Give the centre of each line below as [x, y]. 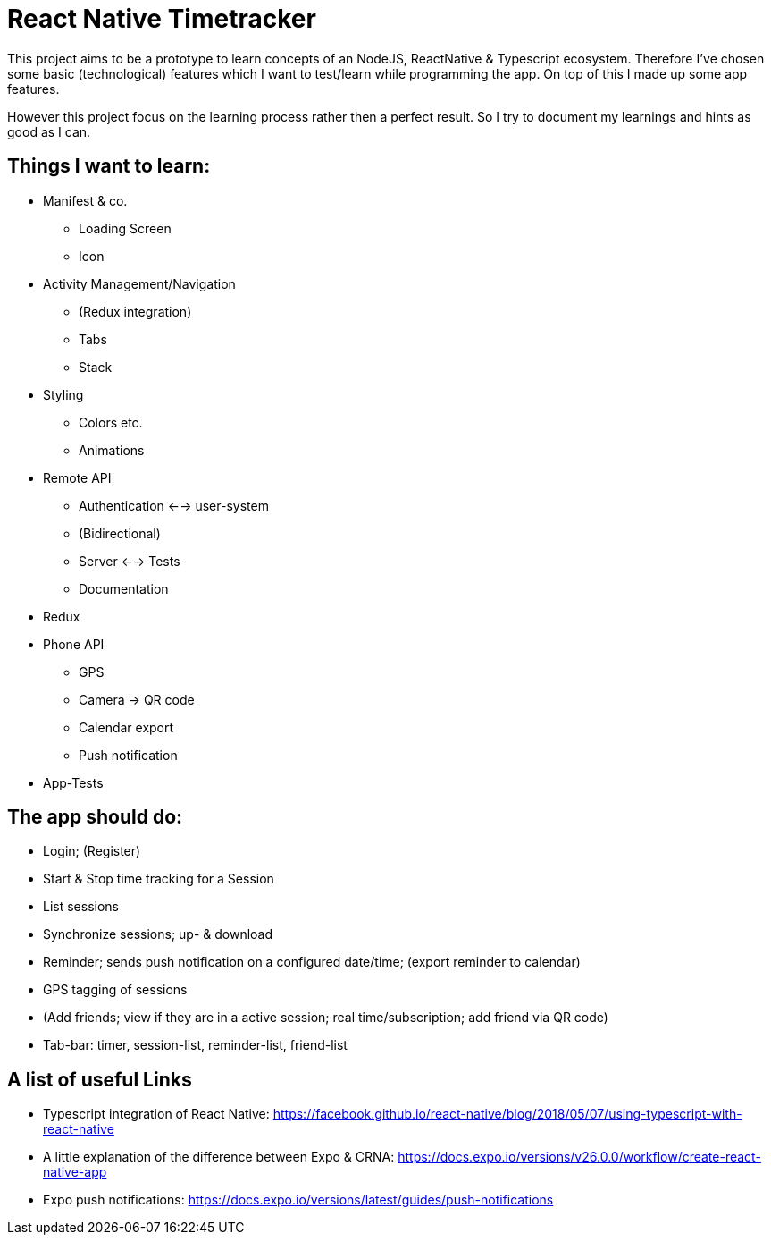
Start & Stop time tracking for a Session [159, 879]
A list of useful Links [100, 1079]
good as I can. [49, 131]
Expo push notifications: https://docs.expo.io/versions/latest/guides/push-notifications [298, 1200]
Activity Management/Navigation [139, 283]
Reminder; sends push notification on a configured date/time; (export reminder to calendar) [312, 962]
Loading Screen [125, 228]
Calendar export [126, 727]
